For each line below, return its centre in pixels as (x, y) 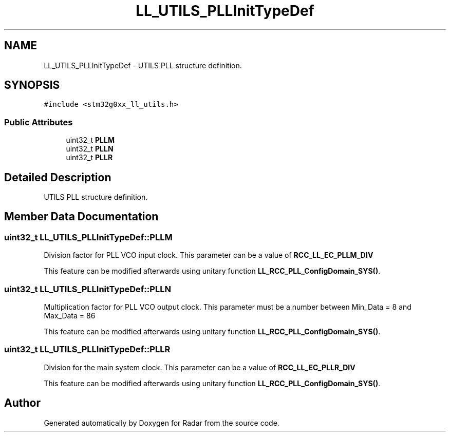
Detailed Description (58, 177)
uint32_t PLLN (90, 149)
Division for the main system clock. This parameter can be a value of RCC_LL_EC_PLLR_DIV (200, 367)
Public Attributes (39, 122)
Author (22, 403)
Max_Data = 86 (70, 316)
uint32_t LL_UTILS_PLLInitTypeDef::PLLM (88, 237)
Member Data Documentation (81, 217)
